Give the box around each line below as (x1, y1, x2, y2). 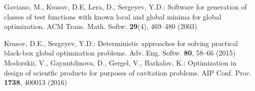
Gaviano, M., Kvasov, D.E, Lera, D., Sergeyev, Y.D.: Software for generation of (4, 1, 247, 11)
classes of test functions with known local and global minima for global (4, 11, 221, 21)
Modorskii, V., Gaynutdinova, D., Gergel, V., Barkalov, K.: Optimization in (4, 57, 236, 67)
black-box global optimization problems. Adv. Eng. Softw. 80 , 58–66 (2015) (4, 47, 235, 58)
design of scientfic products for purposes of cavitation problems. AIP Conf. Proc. (4, 67, 251, 77)
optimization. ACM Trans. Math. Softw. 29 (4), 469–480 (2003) (4, 21, 197, 31)
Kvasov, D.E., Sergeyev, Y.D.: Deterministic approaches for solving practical (4, 37, 238, 48)
